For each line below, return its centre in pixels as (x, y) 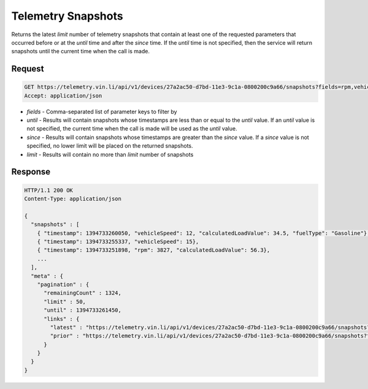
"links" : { (62, 319)
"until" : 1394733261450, (83, 310)
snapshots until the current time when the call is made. (81, 51)
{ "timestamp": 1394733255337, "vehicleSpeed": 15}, (118, 242)
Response (31, 172)
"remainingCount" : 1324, (83, 293)
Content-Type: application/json (73, 199)
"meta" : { (47, 276)
